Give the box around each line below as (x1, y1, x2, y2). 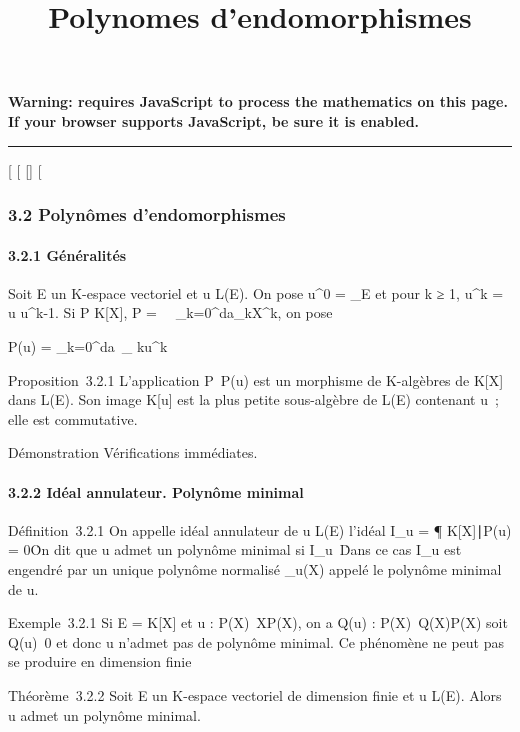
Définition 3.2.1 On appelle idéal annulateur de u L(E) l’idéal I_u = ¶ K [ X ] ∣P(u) (8, 519, 512, 540)
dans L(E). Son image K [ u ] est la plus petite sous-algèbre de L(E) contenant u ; (8, 389, 499, 410)
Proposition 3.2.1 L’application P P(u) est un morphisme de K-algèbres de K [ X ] (8, 369, 504, 390)
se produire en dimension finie (8, 651, 192, 672)
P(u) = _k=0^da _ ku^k (8, 335, 168, 356)
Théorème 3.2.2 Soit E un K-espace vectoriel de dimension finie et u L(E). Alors (8, 684, 502, 705)
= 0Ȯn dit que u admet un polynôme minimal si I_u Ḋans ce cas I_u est (8, 539, 462, 560)
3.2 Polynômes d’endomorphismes (8, 202, 286, 227)
